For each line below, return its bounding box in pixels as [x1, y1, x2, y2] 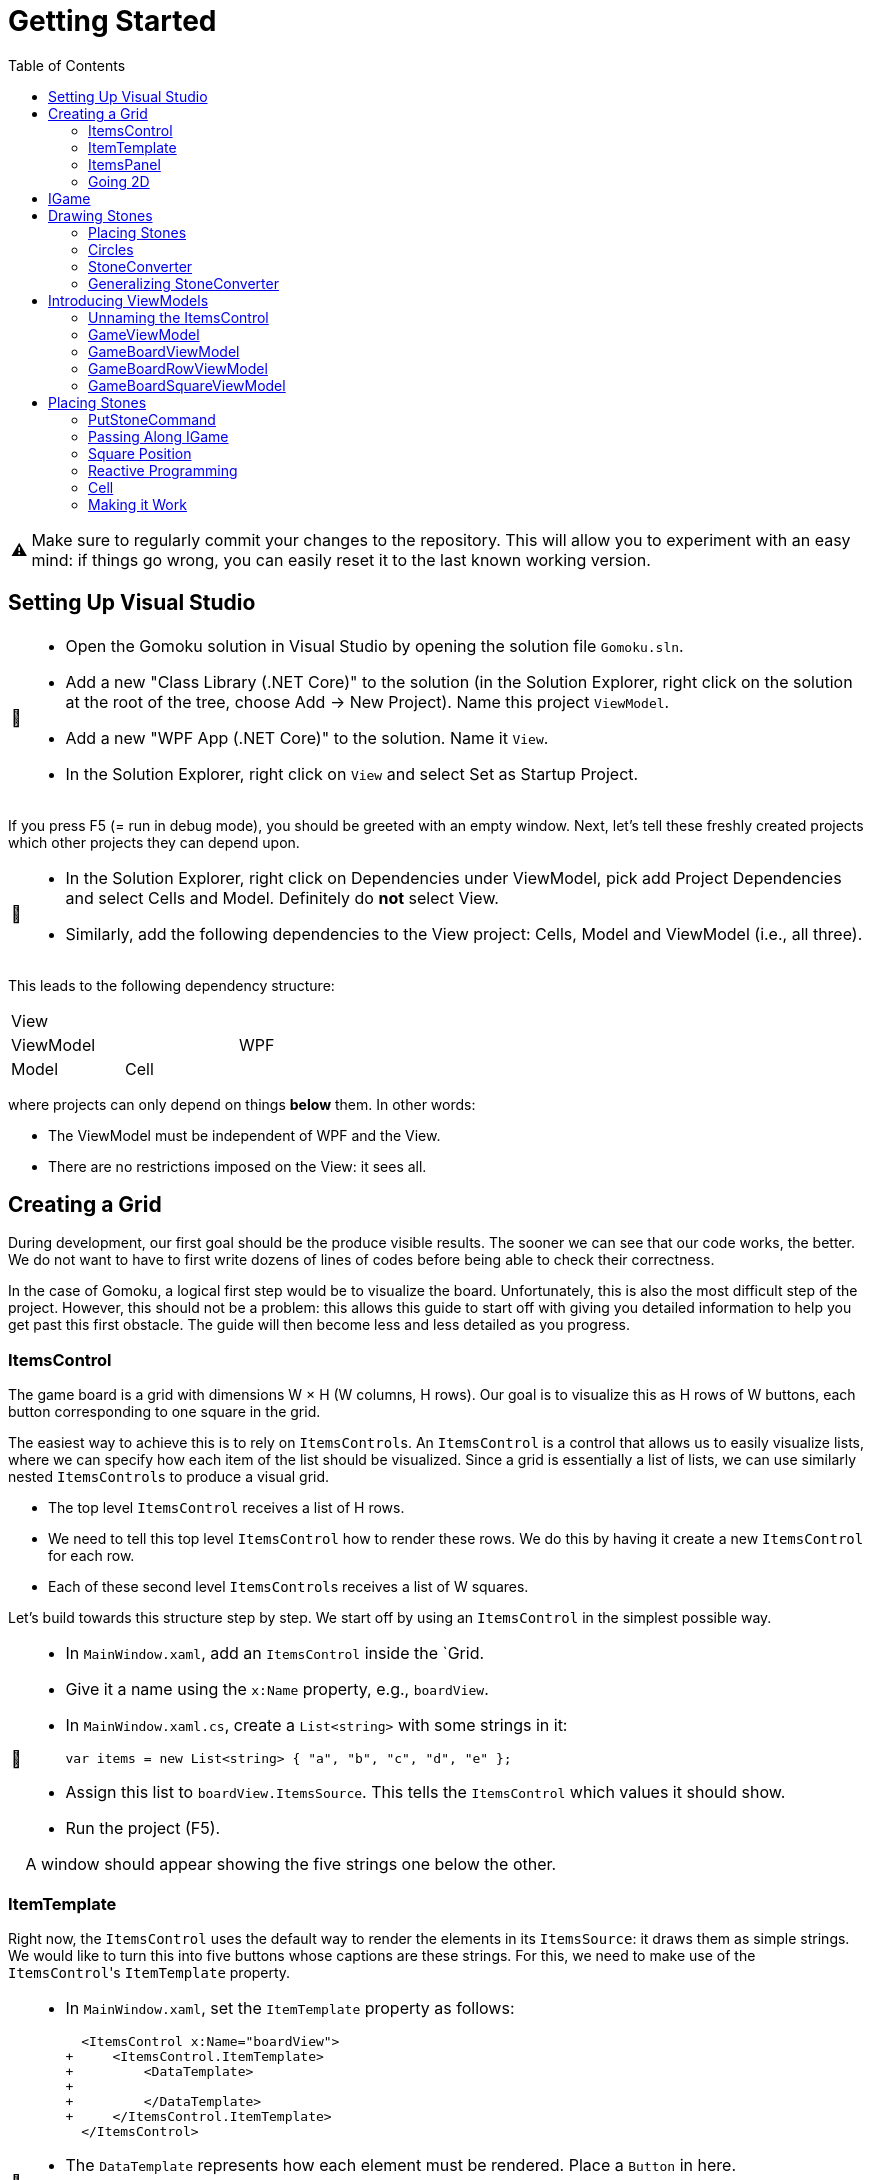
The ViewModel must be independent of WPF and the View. [48, 1126, 441, 1144]
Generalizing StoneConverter [88, 274, 279, 292]
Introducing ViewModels [48, 291, 209, 309]
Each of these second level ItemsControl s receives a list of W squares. [48, 1578, 529, 1596]
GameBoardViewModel [88, 342, 240, 360]
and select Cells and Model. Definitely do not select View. [65, 887, 499, 908]
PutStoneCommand [88, 410, 216, 428]
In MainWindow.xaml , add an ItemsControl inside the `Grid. [65, 1643, 485, 1664]
